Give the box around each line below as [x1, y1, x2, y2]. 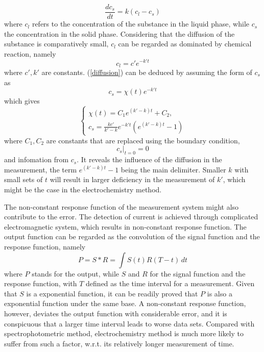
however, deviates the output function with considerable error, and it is [4, 308, 227, 318]
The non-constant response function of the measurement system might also [4, 201, 239, 212]
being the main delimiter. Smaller [121, 164, 226, 174]
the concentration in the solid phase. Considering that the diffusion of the [4, 28, 235, 39]
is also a [207, 288, 232, 298]
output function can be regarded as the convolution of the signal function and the [4, 231, 260, 242]
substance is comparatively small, [4, 38, 109, 49]
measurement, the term [4, 164, 77, 174]
